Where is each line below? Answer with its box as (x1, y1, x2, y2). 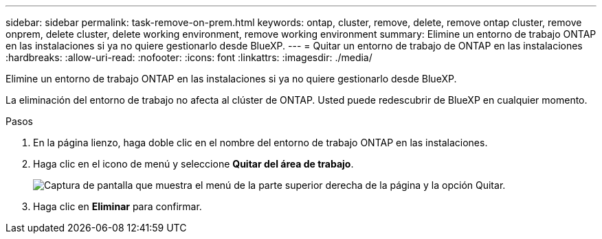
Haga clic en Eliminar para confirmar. (33, 201, 202, 212)
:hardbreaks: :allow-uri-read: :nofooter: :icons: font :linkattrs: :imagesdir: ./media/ (5, 52, 372, 63)
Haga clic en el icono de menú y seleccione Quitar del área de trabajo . (33, 158, 354, 170)
